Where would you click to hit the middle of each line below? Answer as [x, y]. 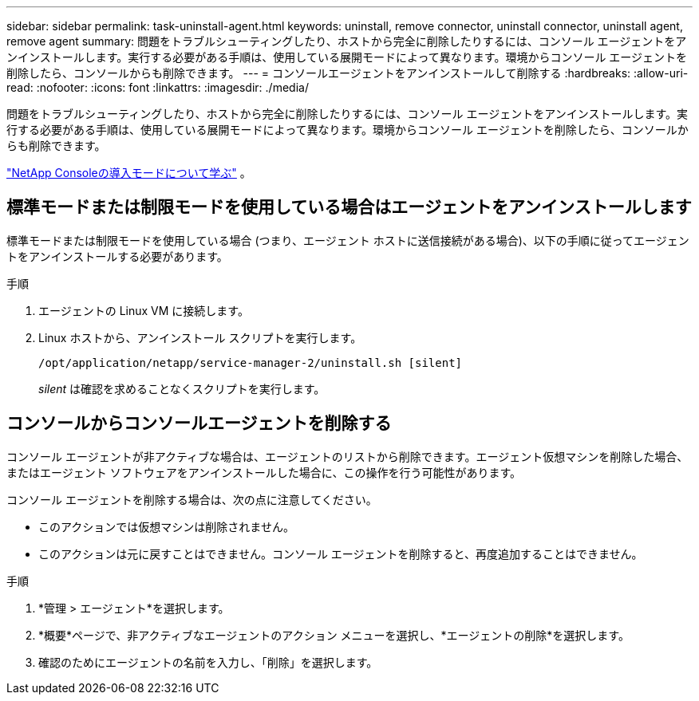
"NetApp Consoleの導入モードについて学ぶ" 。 [129, 173]
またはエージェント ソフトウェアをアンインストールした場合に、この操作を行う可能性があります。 [264, 472]
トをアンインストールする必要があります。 [117, 256]
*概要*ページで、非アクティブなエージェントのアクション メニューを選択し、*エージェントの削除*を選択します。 [334, 635]
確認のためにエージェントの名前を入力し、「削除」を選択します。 [208, 662]
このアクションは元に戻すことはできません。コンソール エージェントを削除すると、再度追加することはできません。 [341, 553]
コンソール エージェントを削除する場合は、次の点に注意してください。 [192, 499]
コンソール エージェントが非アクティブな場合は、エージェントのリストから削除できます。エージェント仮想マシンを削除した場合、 [348, 456]
